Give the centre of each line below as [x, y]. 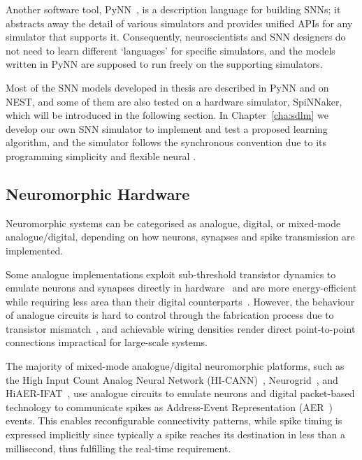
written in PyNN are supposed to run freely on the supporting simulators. [164, 64]
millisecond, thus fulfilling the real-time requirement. [118, 448]
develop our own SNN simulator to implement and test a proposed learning [167, 128]
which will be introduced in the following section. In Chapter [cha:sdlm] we [167, 115]
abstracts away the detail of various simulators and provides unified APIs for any [179, 23]
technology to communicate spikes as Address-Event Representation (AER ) [169, 407]
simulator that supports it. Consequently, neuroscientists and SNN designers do [176, 37]
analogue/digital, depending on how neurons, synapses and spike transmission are [180, 237]
